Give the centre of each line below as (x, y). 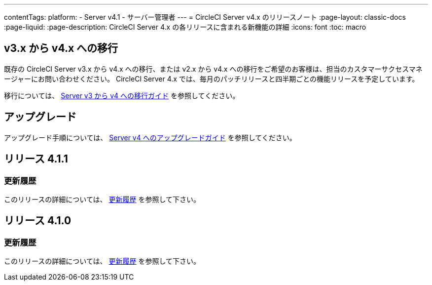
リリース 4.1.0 (38, 221)
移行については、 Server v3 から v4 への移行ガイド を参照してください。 (122, 95)
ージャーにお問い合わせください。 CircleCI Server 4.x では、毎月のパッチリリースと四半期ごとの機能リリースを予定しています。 (212, 79)
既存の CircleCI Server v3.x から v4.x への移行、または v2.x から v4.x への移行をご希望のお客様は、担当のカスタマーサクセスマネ (213, 69)
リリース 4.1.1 (36, 159)
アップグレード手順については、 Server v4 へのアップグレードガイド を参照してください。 (150, 137)
